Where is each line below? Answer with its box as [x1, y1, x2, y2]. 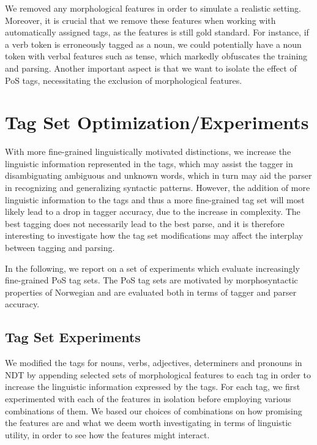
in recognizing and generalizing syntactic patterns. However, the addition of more [5, 181, 310, 194]
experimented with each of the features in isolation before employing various [5, 392, 291, 405]
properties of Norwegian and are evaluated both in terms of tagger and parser [5, 285, 297, 298]
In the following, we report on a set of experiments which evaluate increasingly [5, 261, 300, 274]
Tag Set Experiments [5, 327, 141, 346]
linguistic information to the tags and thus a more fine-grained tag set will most [5, 193, 305, 206]
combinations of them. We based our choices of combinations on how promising [5, 404, 302, 417]
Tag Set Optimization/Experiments [5, 110, 309, 135]
